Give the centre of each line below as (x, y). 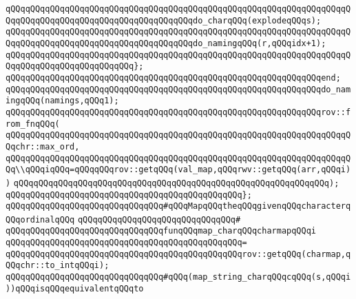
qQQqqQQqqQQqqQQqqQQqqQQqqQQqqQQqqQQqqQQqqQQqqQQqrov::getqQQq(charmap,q (178, 254)
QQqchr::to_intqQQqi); (57, 266)
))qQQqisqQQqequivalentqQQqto (75, 288)
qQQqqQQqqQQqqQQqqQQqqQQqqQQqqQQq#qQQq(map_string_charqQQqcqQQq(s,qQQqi (178, 277)
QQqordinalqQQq (40, 219)
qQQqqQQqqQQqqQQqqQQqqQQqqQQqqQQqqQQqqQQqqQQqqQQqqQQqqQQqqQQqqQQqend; (173, 78)
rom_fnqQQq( (33, 124)
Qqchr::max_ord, (43, 146)
